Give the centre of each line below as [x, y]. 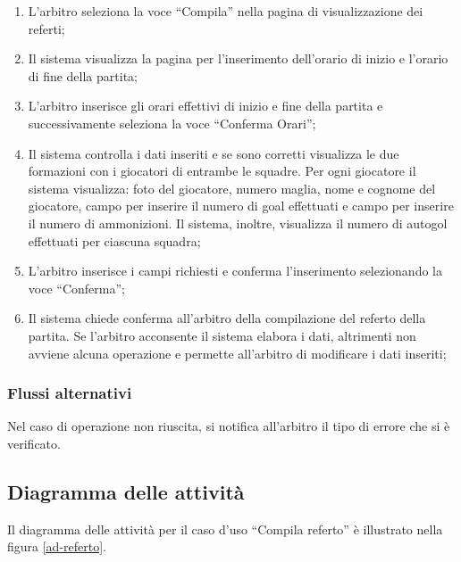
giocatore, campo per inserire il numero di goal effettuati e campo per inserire [241, 206]
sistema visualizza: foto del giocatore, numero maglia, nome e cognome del [232, 188]
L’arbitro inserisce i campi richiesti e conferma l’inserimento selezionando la [235, 271]
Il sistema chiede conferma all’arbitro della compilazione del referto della [227, 318]
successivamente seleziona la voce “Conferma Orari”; [172, 123]
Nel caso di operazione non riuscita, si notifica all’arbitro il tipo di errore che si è [229, 426]
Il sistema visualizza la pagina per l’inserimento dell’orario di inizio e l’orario [238, 58]
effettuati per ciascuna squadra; [114, 240]
